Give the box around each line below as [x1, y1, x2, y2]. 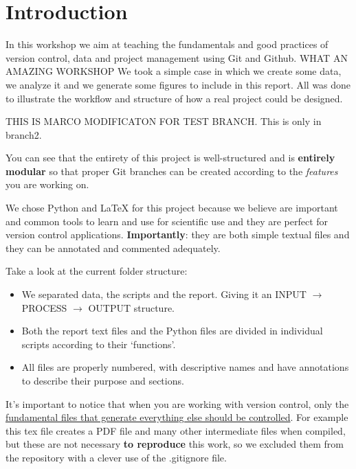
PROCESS [21, 300, 67, 314]
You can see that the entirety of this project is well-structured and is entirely [5, 150, 335, 165]
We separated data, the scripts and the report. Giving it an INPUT [21, 287, 307, 301]
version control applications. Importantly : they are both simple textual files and [5, 227, 350, 242]
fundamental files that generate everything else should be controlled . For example [5, 410, 348, 424]
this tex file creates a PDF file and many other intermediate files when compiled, [5, 423, 346, 437]
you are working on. [5, 177, 89, 192]
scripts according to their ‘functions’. [21, 336, 176, 351]
